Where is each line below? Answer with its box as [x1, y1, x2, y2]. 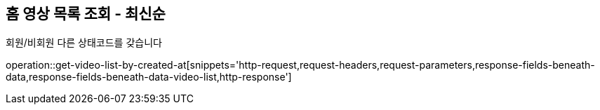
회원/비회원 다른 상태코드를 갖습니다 [6, 36, 162, 49]
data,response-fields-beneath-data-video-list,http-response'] [6, 71, 292, 83]
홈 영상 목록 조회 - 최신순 [6, 5, 166, 22]
